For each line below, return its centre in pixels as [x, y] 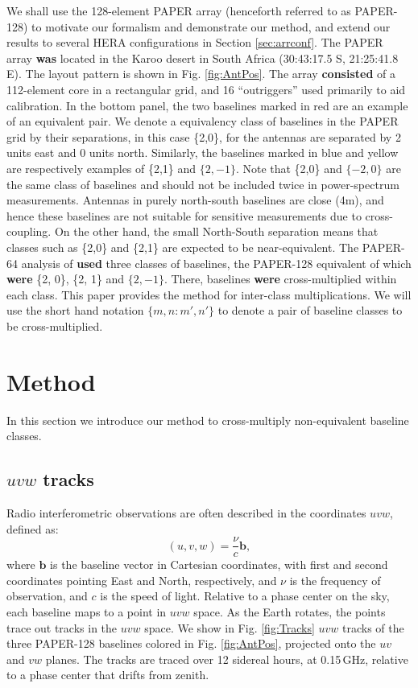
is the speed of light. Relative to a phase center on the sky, [245, 596]
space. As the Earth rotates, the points [290, 612]
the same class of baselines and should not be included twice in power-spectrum [203, 184]
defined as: [33, 528]
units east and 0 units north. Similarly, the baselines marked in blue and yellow [203, 152]
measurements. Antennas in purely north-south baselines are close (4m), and [195, 200]
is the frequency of [335, 580]
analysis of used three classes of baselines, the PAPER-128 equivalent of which [216, 263]
